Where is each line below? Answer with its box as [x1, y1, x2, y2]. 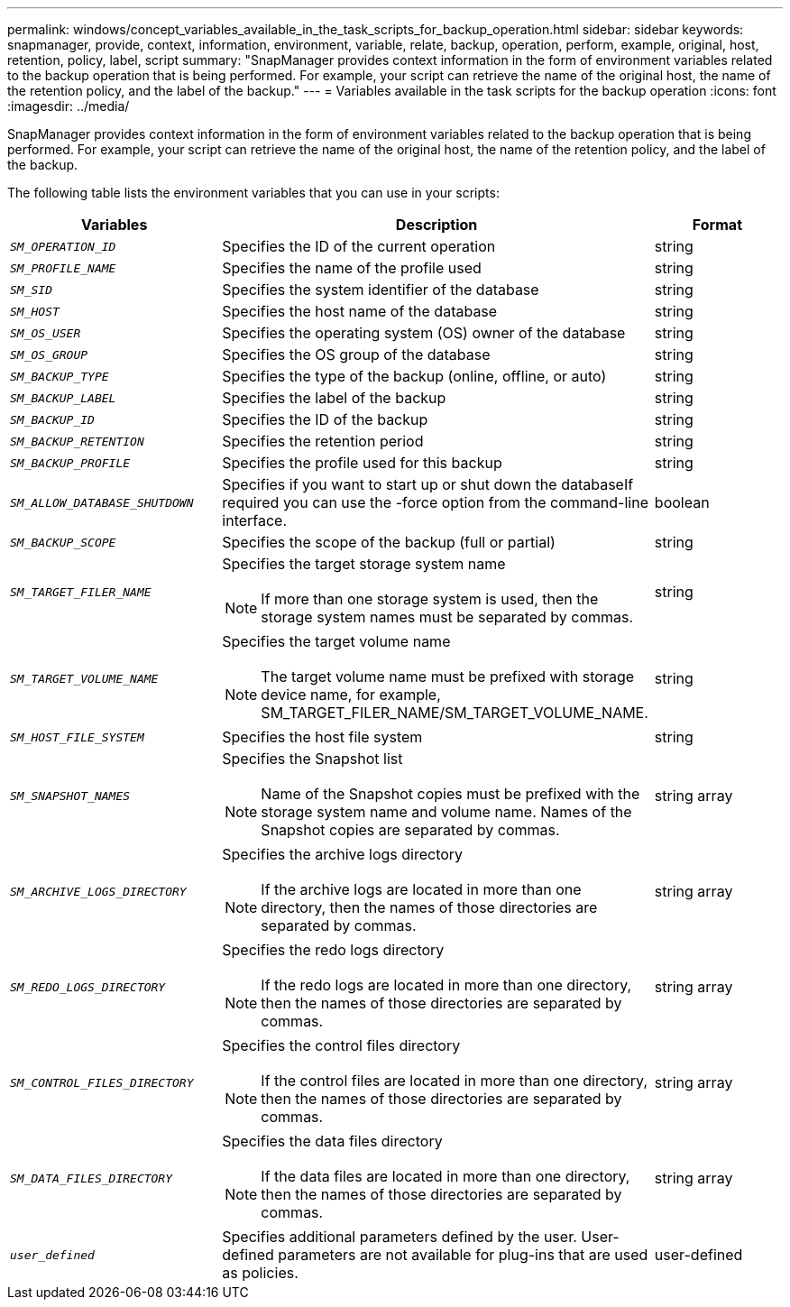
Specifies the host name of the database [222, 302, 498, 320]
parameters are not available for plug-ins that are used [278, 1246, 648, 1264]
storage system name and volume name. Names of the [261, 803, 632, 821]
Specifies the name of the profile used [222, 259, 482, 277]
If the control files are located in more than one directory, [261, 1072, 648, 1090]
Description [395, 216, 478, 234]
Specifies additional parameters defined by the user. [222, 1228, 577, 1246]
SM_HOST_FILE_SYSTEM [10, 730, 144, 744]
